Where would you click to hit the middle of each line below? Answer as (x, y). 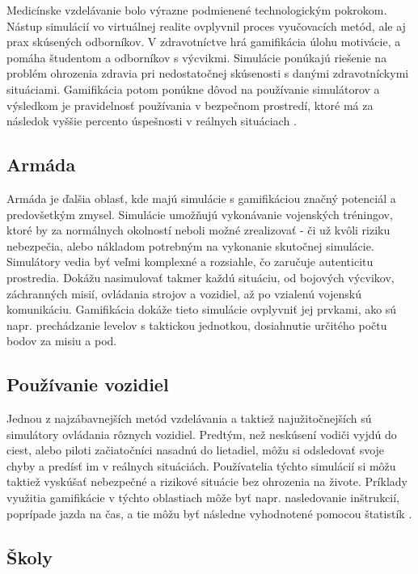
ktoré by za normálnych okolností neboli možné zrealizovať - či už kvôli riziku (198, 230)
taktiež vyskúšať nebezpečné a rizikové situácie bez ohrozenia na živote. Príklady (207, 481)
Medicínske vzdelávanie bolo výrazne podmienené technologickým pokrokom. (197, 10)
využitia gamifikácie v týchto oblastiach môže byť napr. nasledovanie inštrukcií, (203, 498)
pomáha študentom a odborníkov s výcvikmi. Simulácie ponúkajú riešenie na (197, 57)
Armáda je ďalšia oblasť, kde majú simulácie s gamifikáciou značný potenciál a (201, 198)
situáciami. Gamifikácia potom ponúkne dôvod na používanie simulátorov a (193, 89)
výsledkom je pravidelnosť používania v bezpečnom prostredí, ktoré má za (190, 105)
